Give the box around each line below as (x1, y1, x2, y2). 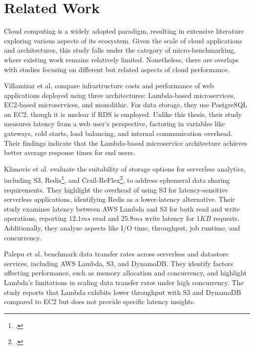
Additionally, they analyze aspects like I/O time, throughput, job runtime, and (4, 223, 240, 233)
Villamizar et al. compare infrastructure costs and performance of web (4, 80, 214, 91)
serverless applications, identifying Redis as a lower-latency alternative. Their (4, 194, 235, 204)
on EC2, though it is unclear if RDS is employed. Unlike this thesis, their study (4, 109, 242, 119)
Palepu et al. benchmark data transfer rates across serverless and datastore (4, 249, 229, 259)
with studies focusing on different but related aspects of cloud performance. (4, 64, 230, 74)
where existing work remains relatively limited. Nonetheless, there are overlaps (4, 54, 239, 64)
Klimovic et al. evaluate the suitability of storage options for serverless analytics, (4, 163, 246, 174)
